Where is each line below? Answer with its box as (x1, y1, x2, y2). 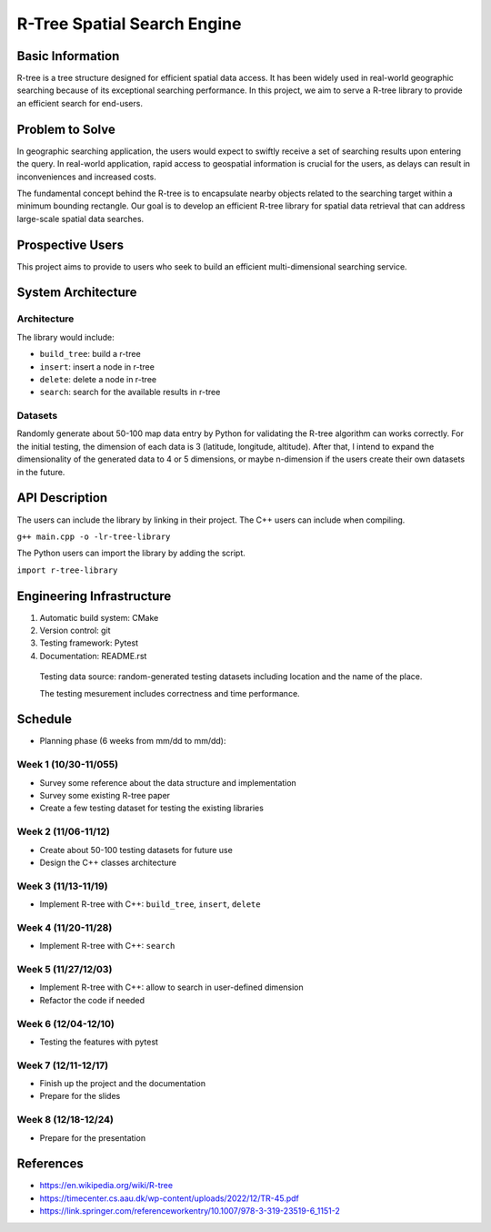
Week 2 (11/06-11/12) (16, 825, 111, 838)
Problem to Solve (16, 121, 115, 137)
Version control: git (39, 625, 111, 636)
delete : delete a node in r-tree (39, 373, 157, 384)
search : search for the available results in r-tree (39, 387, 221, 398)
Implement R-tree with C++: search (39, 941, 175, 952)
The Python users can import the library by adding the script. (16, 547, 245, 559)
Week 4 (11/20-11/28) (16, 921, 113, 933)
